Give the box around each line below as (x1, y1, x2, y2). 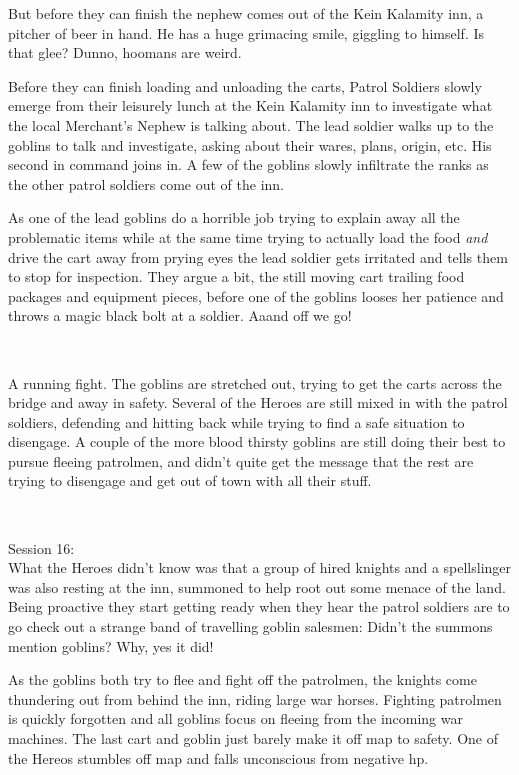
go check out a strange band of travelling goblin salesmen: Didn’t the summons (8, 616, 493, 637)
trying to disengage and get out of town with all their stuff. (8, 470, 372, 491)
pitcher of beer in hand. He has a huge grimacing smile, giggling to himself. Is (8, 22, 485, 43)
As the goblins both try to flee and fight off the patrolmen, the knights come (8, 669, 477, 690)
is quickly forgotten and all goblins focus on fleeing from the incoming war (8, 708, 463, 729)
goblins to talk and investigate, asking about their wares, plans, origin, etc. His (8, 134, 492, 155)
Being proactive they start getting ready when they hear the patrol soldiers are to (8, 596, 510, 617)
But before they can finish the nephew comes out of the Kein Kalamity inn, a (8, 3, 484, 23)
